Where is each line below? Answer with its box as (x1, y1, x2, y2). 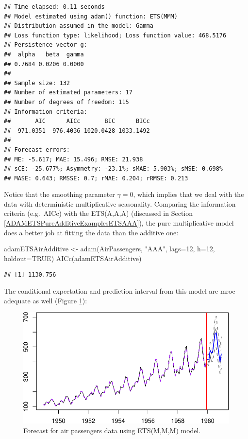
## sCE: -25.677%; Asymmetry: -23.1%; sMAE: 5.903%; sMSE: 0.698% (4, 165, 223, 173)
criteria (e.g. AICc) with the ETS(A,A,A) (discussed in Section (4, 208, 193, 218)
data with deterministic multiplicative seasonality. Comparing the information (4, 198, 236, 209)
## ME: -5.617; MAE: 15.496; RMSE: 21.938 (4, 156, 143, 163)
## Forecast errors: (4, 146, 70, 153)
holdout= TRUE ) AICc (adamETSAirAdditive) (4, 253, 142, 263)
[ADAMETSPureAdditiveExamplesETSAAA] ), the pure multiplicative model (4, 218, 234, 228)
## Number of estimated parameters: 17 (4, 89, 132, 96)
